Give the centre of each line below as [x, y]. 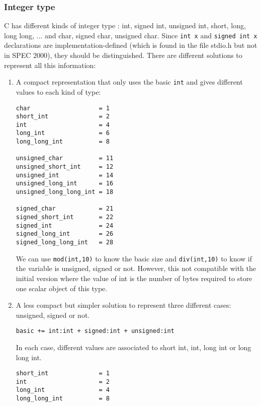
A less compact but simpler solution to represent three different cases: [123, 305]
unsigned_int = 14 [65, 175]
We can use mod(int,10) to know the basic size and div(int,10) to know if [134, 258]
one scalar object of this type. [62, 288]
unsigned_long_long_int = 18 [65, 192]
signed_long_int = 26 [65, 234]
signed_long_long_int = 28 [65, 242]
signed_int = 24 [65, 225]
